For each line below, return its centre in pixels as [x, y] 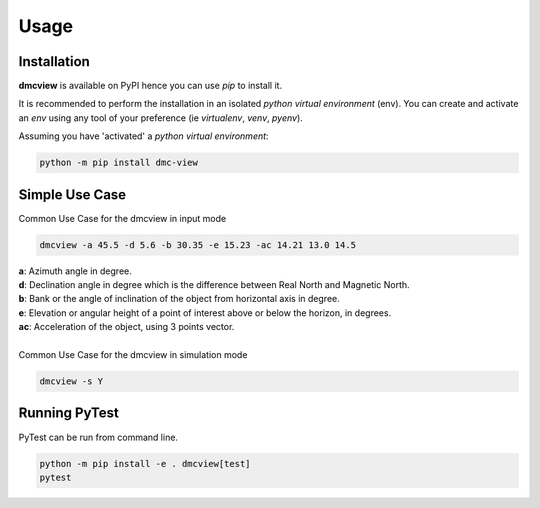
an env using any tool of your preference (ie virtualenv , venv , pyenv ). [161, 117]
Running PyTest [68, 413]
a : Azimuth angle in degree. [75, 271]
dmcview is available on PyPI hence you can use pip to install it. [150, 86]
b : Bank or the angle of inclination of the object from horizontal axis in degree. [179, 299]
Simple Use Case [72, 194]
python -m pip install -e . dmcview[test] [145, 463]
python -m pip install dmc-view [119, 163]
